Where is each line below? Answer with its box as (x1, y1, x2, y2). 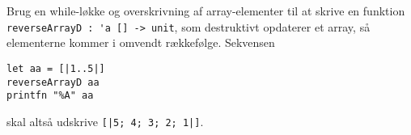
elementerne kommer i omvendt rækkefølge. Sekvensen (6, 34, 275, 51)
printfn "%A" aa (6, 90, 94, 102)
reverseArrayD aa (6, 76, 100, 88)
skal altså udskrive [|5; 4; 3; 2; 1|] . (6, 112, 204, 129)
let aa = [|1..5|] (6, 62, 105, 74)
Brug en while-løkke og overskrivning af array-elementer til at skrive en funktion (6, 2, 405, 19)
